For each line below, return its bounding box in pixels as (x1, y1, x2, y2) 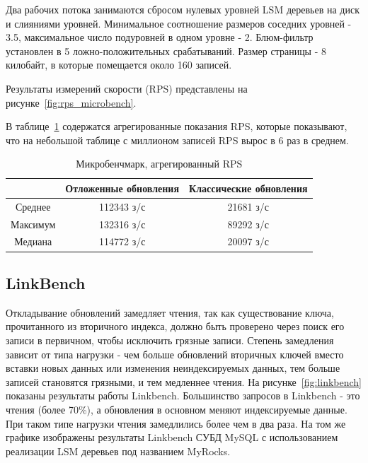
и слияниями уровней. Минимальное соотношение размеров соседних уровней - (6, 16, 352, 30)
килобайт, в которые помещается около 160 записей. (6, 57, 232, 72)
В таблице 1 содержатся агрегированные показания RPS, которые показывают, (6, 119, 347, 134)
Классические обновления (188, 180, 308, 195)
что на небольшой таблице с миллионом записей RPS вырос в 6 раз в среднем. (6, 132, 349, 147)
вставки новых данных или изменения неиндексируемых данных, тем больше (6, 361, 340, 375)
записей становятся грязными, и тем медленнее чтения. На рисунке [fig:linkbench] (6, 374, 362, 389)
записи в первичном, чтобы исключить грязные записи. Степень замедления (6, 332, 334, 347)
